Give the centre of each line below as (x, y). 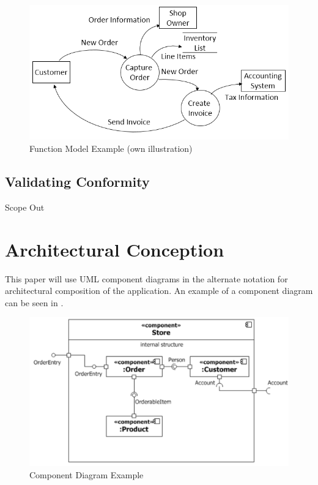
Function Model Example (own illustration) (111, 149)
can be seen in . (34, 302)
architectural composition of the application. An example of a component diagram (159, 291)
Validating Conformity (77, 182)
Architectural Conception (115, 249)
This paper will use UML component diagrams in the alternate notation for (146, 278)
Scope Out (25, 207)
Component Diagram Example (87, 474)
